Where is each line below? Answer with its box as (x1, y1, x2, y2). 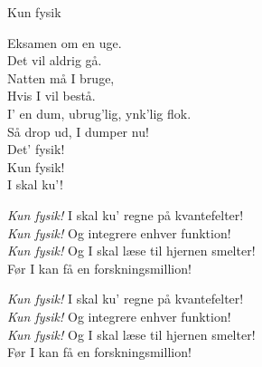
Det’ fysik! (7, 140, 65, 159)
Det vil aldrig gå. (7, 51, 102, 70)
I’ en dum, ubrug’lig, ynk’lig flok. (7, 103, 192, 122)
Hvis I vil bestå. (7, 86, 96, 105)
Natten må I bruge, (7, 68, 115, 87)
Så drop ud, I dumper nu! (7, 121, 149, 140)
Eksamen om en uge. (7, 33, 122, 52)
